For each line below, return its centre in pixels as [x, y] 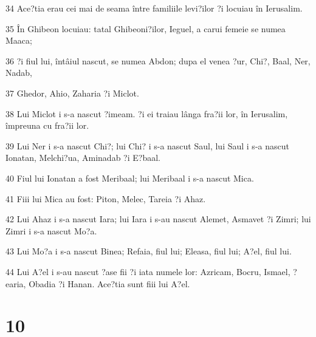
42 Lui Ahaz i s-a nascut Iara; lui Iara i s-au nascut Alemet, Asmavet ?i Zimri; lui [158, 219]
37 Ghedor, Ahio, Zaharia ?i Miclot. [72, 93]
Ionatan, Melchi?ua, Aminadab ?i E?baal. [83, 158]
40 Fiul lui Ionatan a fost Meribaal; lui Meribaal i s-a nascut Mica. [130, 178]
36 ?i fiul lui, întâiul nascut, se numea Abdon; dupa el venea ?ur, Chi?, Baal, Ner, [158, 60]
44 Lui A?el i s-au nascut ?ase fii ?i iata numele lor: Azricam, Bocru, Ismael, [148, 271]
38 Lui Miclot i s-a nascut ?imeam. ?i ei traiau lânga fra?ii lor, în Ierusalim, [147, 113]
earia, [16, 283]
